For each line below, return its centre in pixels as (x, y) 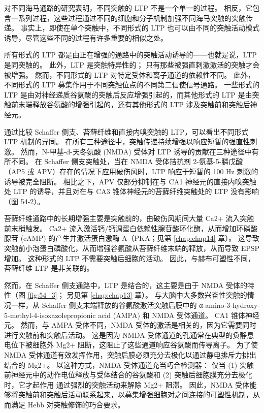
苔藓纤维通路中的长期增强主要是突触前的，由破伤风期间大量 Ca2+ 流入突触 (129, 218)
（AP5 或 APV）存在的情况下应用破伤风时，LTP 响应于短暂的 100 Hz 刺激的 (131, 171)
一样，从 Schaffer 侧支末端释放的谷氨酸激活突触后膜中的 (104, 305)
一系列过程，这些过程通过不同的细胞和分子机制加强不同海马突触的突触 (128, 18)
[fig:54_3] (42, 295)
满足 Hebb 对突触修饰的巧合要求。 (68, 404)
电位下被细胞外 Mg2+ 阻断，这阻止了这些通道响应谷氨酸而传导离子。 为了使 (131, 345)
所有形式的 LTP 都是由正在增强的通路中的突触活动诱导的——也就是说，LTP (130, 55)
